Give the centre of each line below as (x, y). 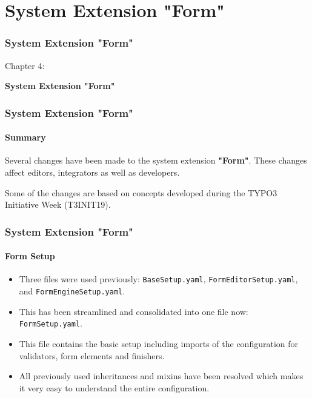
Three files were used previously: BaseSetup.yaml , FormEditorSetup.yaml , (158, 279)
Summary (25, 137)
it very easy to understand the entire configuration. (114, 387)
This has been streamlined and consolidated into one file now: (134, 311)
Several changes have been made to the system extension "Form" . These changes (156, 160)
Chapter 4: (25, 65)
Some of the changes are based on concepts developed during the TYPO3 (141, 192)
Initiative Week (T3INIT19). (58, 204)
